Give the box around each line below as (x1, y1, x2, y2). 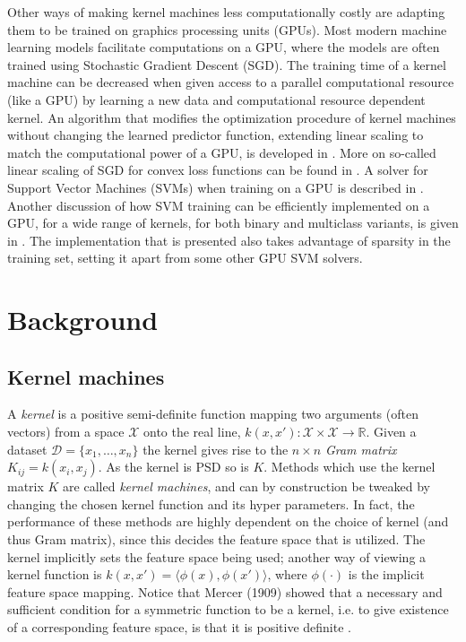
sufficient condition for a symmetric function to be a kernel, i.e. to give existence (7, 600, 449, 619)
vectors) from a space (7, 422, 125, 441)
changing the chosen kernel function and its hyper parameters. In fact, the (7, 494, 415, 513)
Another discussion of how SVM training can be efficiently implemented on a (7, 195, 430, 214)
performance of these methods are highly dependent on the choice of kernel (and (7, 512, 449, 531)
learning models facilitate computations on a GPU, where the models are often (7, 38, 440, 56)
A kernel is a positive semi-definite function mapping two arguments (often (7, 404, 419, 423)
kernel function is (7, 565, 102, 584)
